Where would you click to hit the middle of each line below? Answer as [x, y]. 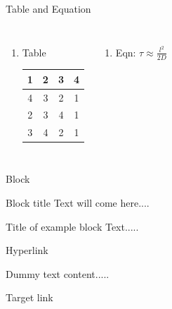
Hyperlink [27, 250]
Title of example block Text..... [72, 226]
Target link [29, 297]
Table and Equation [48, 8]
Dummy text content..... [58, 273]
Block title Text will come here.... [78, 202]
